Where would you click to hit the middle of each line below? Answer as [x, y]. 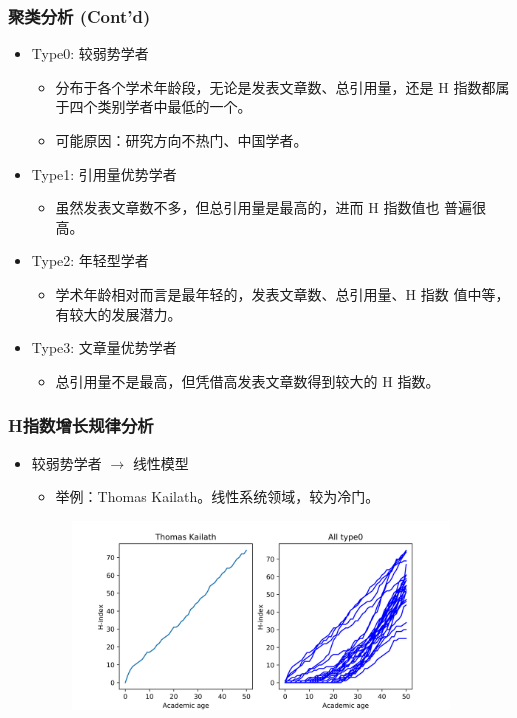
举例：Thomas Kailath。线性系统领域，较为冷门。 [217, 496]
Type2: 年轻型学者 [90, 260]
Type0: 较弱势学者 [90, 53]
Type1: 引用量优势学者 [104, 173]
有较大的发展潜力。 [118, 313]
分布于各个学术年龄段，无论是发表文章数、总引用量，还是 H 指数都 [275, 86]
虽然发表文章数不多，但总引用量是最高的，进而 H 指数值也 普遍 [264, 207]
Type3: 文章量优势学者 [104, 347]
